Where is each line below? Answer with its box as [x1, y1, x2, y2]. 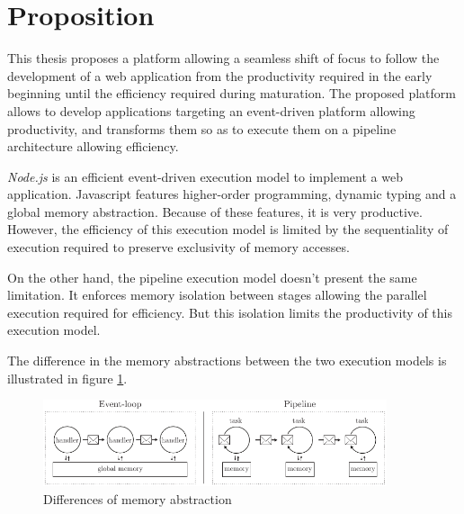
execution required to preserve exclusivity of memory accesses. [7, 238, 350, 257]
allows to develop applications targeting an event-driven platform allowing [7, 101, 415, 120]
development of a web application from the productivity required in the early [7, 66, 433, 85]
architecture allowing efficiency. [7, 137, 179, 156]
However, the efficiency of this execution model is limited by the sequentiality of [7, 220, 449, 239]
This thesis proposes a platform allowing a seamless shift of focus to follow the [7, 49, 440, 68]
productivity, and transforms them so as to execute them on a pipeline [7, 119, 397, 138]
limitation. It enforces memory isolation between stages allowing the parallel [7, 285, 427, 304]
